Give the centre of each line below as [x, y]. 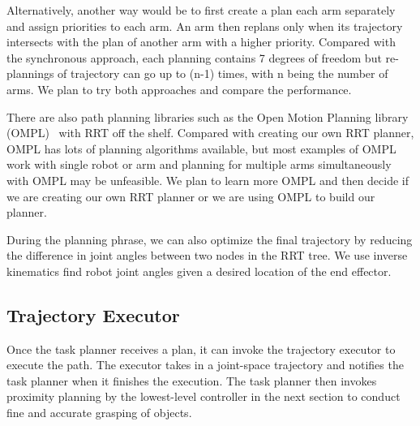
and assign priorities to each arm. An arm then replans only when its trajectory [205, 26]
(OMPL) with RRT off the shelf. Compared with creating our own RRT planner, [210, 133]
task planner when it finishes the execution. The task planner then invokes [192, 380]
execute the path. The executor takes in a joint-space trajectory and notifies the [205, 365]
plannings [30, 73]
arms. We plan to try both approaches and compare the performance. [179, 89]
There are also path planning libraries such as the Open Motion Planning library [208, 116]
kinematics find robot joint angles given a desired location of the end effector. [199, 271]
